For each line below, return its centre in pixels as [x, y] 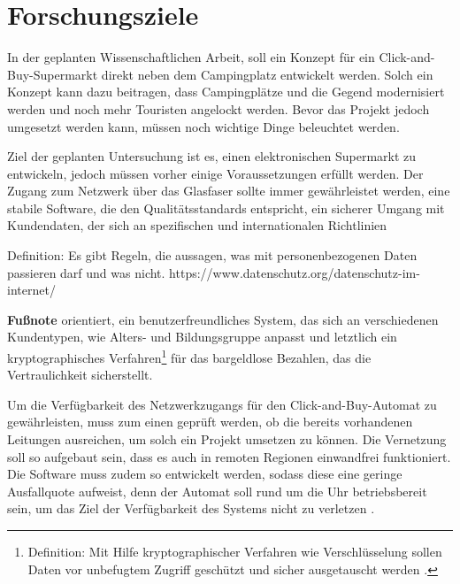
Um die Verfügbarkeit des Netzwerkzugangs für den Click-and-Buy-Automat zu [222, 404]
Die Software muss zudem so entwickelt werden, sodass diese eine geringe [205, 474]
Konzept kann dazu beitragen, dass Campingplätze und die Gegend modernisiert [226, 92]
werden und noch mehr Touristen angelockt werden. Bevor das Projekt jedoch [218, 108]
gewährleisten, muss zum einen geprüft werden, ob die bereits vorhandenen [210, 422]
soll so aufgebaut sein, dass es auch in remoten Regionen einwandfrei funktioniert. [229, 456]
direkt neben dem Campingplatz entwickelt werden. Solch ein [267, 74]
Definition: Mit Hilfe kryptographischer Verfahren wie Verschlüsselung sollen [235, 552]
